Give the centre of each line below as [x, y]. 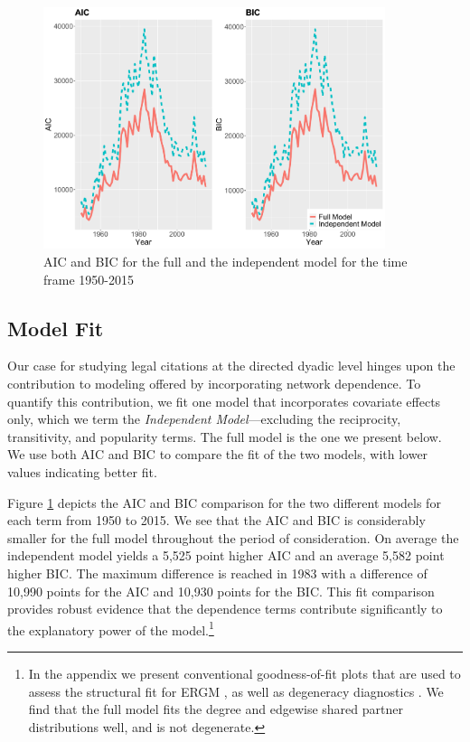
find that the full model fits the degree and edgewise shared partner [216, 709]
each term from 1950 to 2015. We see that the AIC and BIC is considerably [216, 520]
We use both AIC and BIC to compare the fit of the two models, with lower [218, 454]
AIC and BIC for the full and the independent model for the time [226, 262]
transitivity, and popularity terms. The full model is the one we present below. [225, 436]
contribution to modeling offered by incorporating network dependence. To [214, 384]
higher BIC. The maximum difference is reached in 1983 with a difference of [217, 573]
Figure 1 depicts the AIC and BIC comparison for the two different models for [224, 502]
